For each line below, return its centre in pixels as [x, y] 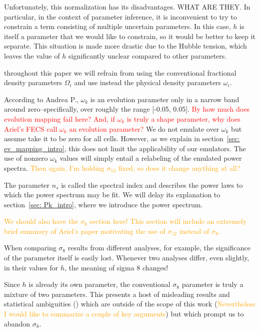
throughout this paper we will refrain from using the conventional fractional [120, 72]
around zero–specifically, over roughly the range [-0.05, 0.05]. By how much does [127, 109]
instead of [194, 231]
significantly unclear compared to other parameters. [148, 55]
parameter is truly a [212, 284]
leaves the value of [32, 55]
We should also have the [41, 221]
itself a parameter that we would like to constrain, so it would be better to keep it [130, 36]
